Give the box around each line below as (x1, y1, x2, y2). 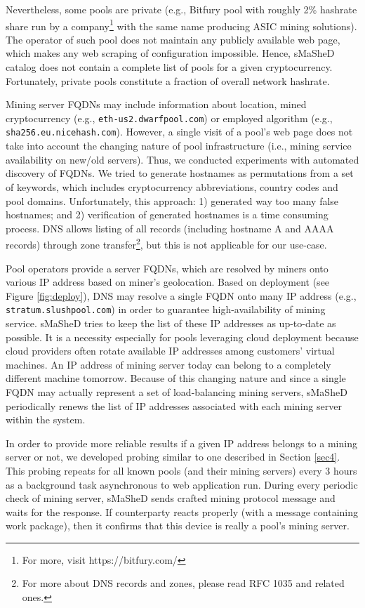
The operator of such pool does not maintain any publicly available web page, (6, 32, 340, 46)
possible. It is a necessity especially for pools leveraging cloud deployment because (6, 329, 359, 344)
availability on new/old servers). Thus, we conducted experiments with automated (6, 152, 359, 166)
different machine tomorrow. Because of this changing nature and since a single (6, 371, 346, 385)
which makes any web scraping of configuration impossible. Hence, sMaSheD (6, 46, 335, 60)
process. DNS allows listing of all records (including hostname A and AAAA (6, 220, 334, 235)
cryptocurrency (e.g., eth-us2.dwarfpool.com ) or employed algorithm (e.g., (6, 110, 333, 125)
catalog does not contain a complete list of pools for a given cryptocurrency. (6, 60, 333, 74)
